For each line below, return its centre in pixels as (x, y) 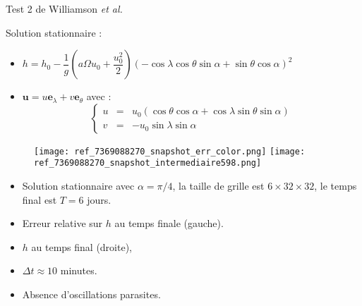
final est (40, 199)
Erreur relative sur (62, 223)
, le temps (336, 186)
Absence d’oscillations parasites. (91, 294)
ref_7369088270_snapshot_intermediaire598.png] (148, 163)
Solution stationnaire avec (78, 186)
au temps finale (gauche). (169, 223)
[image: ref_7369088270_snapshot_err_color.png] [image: (170, 151)
